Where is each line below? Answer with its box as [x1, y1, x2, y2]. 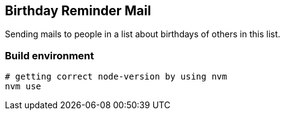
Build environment [5, 49, 94, 62]
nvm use [5, 81, 42, 92]
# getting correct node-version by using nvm [5, 72, 227, 82]
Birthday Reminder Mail [5, 3, 151, 18]
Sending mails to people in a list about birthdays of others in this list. [5, 29, 281, 40]
